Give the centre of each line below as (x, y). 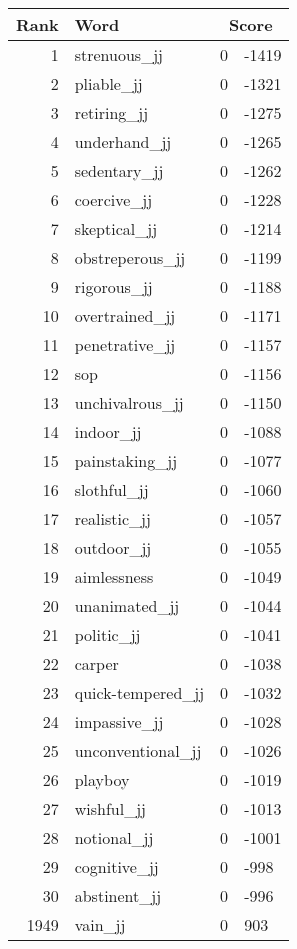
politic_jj (107, 634)
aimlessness (114, 576)
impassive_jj (119, 721)
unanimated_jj (127, 605)
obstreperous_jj (130, 257)
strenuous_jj (118, 54)
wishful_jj (110, 808)
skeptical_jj (116, 228)
